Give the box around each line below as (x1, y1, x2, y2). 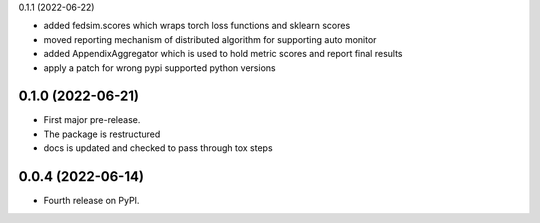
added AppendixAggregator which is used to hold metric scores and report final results (43, 48, 403, 60)
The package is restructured (43, 128, 161, 140)
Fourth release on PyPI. (43, 195, 140, 207)
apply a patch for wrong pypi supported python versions (43, 61, 276, 74)
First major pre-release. (43, 114, 141, 126)
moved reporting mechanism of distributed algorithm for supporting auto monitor (43, 33, 377, 45)
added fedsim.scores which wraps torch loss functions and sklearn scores (43, 20, 351, 32)
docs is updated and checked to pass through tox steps (43, 142, 274, 154)
